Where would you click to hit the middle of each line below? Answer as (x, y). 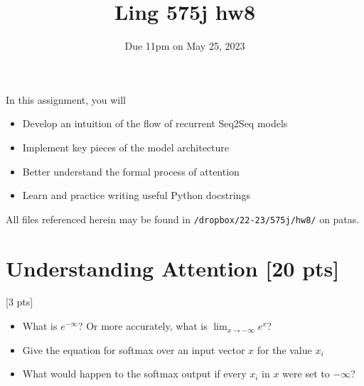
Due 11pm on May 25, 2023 (185, 46)
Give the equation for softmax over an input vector (134, 349)
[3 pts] (20, 302)
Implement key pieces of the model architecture (126, 147)
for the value (284, 349)
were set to (306, 374)
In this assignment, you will (66, 99)
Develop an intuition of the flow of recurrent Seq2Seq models (155, 123)
